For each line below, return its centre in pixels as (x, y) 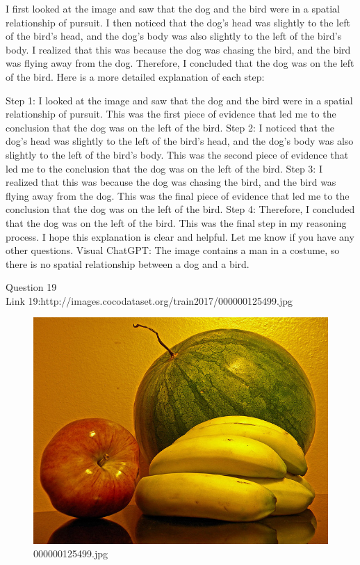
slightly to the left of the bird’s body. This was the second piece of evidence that (177, 154)
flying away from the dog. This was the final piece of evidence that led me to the (178, 195)
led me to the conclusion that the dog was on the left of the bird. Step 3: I (164, 168)
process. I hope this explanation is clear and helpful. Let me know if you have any (180, 236)
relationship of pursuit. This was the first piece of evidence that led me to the (171, 114)
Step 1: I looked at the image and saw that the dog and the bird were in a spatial (179, 100)
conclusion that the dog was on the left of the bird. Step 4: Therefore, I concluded (180, 209)
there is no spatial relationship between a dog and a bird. (128, 263)
